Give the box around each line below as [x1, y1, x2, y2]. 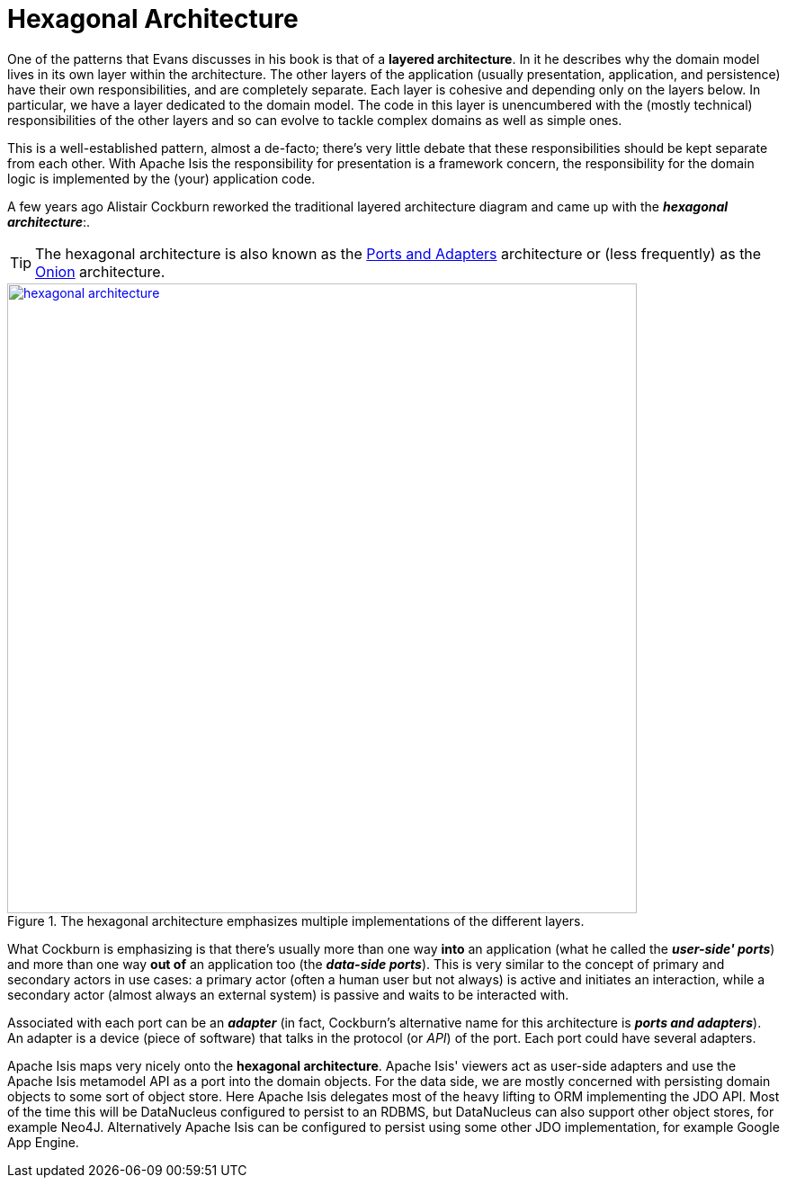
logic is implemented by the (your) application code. [7, 170, 316, 186]
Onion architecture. [35, 262, 165, 281]
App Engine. [7, 1134, 79, 1150]
